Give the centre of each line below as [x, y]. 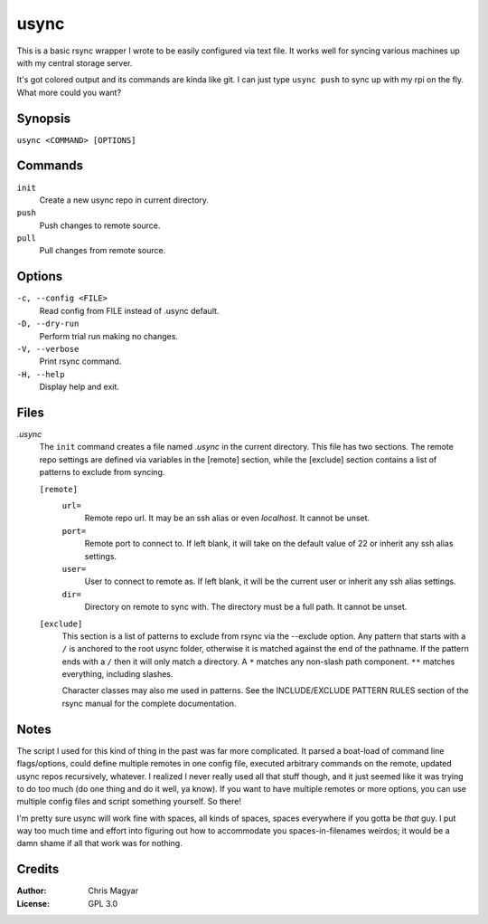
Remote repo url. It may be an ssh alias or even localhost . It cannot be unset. [227, 518]
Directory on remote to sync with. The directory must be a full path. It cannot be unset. [246, 607]
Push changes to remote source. [100, 225]
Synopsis [44, 118]
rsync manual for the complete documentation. [149, 703]
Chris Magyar [113, 891]
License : [33, 903]
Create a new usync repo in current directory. [124, 200]
